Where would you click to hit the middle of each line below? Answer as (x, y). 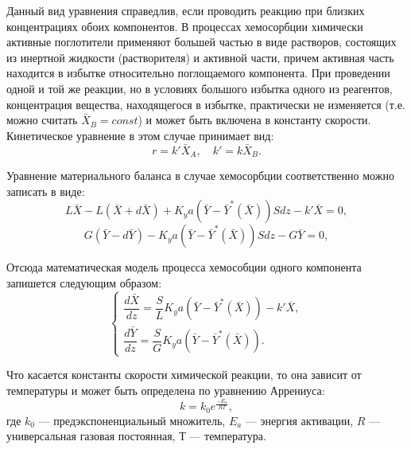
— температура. (228, 436)
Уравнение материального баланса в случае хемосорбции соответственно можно (200, 176)
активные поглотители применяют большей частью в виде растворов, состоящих (202, 42)
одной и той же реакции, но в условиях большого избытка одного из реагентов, (200, 88)
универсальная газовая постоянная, (91, 436)
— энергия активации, (299, 420)
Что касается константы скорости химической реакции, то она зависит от (184, 375)
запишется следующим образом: (84, 282)
